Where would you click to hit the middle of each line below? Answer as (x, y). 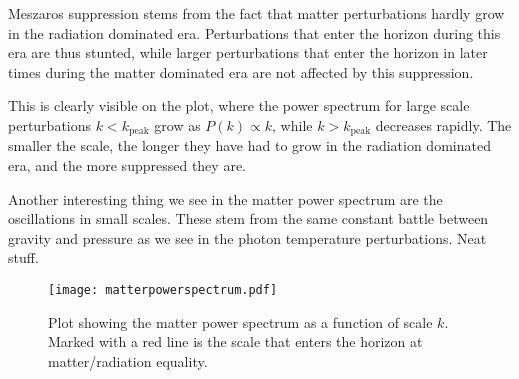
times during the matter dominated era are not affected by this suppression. (241, 71)
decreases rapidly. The (443, 124)
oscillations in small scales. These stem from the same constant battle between (248, 218)
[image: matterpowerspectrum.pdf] (163, 289)
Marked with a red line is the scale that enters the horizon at (235, 341)
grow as (177, 124)
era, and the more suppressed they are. (127, 165)
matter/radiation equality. (128, 360)
